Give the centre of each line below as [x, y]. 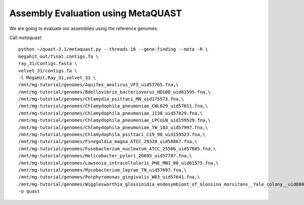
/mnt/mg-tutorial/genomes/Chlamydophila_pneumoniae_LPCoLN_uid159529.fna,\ [115, 120]
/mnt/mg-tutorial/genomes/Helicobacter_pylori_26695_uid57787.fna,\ [105, 156]
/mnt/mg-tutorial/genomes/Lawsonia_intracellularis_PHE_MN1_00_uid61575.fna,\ [119, 163]
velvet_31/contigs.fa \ [48, 71]
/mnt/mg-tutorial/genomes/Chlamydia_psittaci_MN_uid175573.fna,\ [101, 99]
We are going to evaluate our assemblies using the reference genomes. [84, 28]
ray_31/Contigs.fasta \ [48, 64]
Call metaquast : [26, 38]
